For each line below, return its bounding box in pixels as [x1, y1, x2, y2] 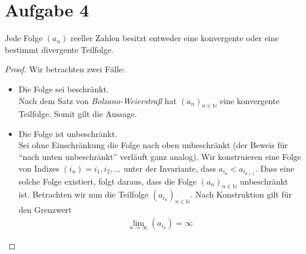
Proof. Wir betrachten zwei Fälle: [5, 63, 125, 75]
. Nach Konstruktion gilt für [190, 188, 292, 200]
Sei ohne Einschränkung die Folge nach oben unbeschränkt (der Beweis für [18, 139, 288, 151]
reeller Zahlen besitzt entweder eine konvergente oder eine [71, 32, 279, 44]
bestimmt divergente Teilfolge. [5, 43, 114, 55]
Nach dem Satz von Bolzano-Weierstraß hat [18, 94, 177, 106]
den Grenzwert [18, 203, 72, 216]
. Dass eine [255, 162, 294, 174]
